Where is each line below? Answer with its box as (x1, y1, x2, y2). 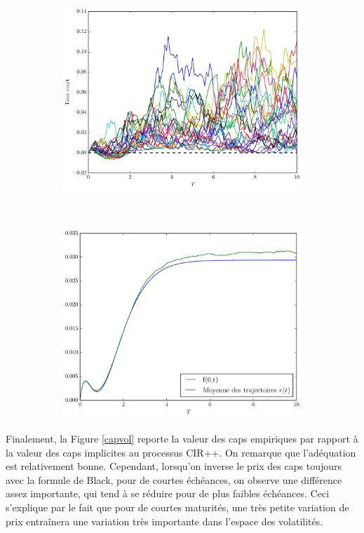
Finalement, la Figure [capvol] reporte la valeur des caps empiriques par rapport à (6, 431, 358, 445)
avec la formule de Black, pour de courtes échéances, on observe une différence (6, 472, 342, 487)
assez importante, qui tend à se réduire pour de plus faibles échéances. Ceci (6, 486, 330, 501)
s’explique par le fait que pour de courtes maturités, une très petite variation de (6, 499, 349, 514)
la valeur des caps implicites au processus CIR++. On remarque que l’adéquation (6, 445, 356, 459)
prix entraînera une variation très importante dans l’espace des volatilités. (6, 513, 323, 528)
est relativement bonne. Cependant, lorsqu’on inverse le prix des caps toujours (6, 459, 342, 473)
